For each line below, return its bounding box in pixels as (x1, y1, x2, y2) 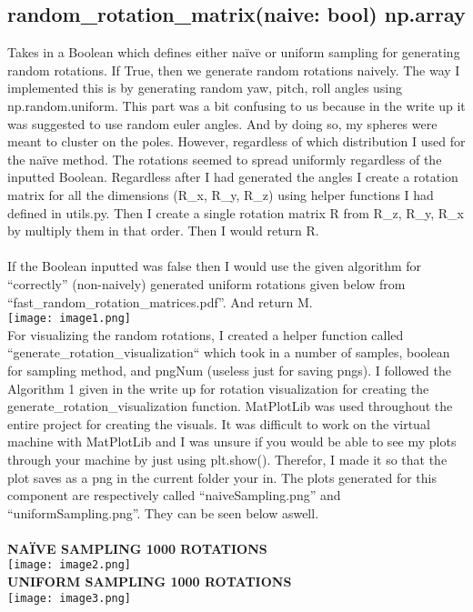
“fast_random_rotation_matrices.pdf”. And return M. (7, 292, 313, 311)
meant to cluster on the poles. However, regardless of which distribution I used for (7, 132, 466, 151)
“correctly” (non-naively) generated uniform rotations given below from (7, 274, 406, 293)
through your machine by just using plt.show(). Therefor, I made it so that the (7, 449, 448, 468)
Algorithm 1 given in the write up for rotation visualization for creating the (7, 378, 429, 397)
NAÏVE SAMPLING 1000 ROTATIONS (7, 538, 267, 557)
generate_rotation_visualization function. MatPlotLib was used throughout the (7, 396, 453, 416)
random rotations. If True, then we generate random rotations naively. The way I (7, 60, 460, 79)
